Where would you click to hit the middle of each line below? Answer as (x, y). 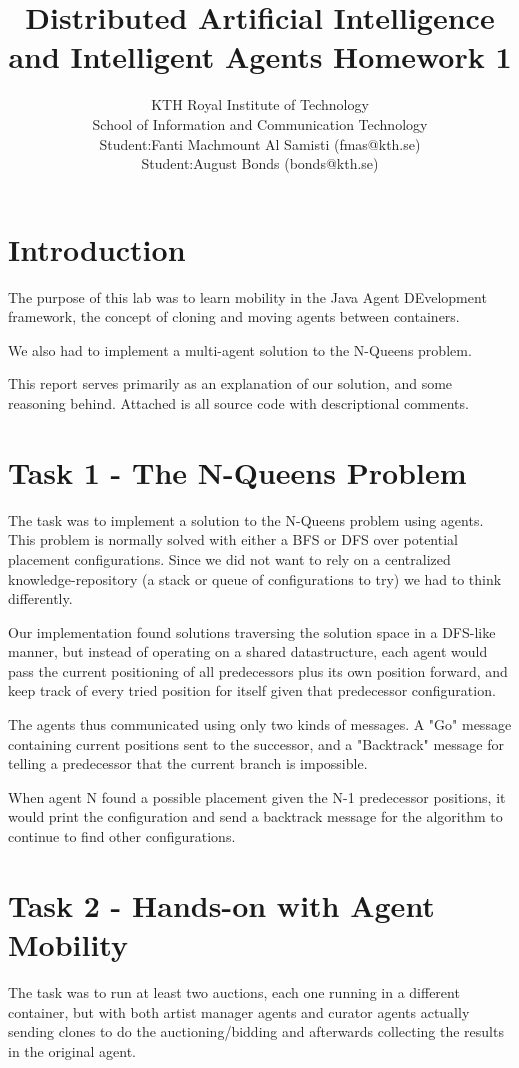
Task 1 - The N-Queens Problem (237, 471)
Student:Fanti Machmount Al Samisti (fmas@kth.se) (260, 143)
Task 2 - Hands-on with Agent (221, 904)
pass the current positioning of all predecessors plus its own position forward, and (258, 670)
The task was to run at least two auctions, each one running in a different (234, 991)
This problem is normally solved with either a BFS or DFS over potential (233, 539)
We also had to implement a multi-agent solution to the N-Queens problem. (240, 349)
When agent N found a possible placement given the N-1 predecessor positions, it (257, 796)
